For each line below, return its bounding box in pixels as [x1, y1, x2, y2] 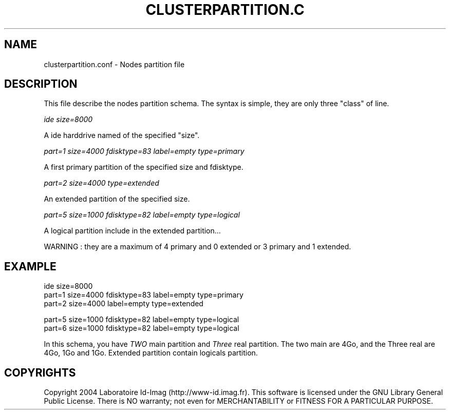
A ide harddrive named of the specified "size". [44, 131, 200, 140]
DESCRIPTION [4, 77, 78, 91]
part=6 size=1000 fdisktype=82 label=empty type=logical [44, 324, 239, 333]
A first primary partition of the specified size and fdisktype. [44, 163, 243, 172]
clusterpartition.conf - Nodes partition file [44, 60, 185, 69]
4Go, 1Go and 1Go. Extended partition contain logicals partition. [44, 348, 258, 358]
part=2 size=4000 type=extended [44, 179, 159, 188]
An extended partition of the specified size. [44, 194, 190, 204]
